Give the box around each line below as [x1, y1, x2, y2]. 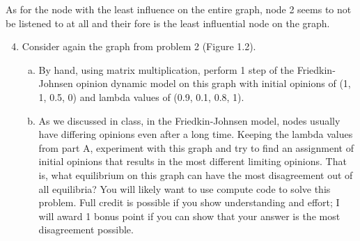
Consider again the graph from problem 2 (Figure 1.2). [22, 39, 256, 54]
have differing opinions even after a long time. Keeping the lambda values [38, 127, 353, 141]
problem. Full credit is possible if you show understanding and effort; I [38, 195, 340, 210]
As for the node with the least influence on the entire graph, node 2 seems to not [6, 2, 352, 16]
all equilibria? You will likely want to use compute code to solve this [38, 181, 331, 196]
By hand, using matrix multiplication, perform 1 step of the [38, 62, 295, 77]
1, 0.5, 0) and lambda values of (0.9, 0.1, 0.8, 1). [38, 89, 244, 104]
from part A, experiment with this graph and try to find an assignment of [38, 140, 354, 155]
